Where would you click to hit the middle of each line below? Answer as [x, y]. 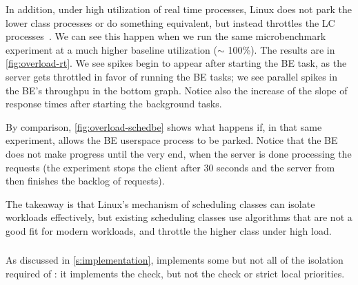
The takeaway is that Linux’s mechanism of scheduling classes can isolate [160, 203]
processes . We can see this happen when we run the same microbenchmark [166, 36]
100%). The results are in [281, 49]
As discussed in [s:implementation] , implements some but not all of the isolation [175, 260]
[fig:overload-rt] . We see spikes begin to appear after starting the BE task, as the [176, 63]
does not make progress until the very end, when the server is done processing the [179, 153]
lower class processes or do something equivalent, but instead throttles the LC [170, 22]
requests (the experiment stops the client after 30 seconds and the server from [170, 167]
